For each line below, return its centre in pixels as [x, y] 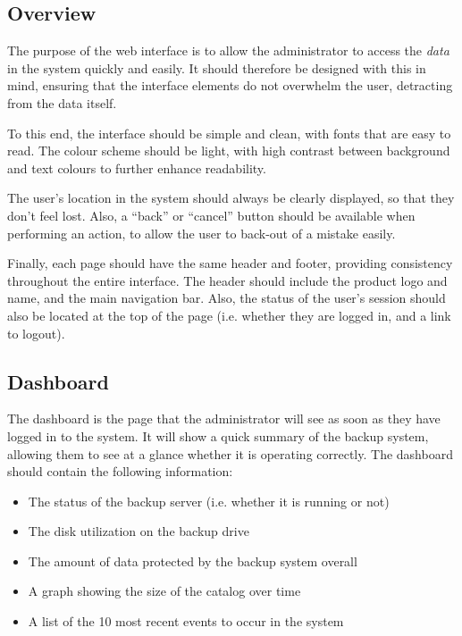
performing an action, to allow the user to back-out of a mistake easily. [202, 233]
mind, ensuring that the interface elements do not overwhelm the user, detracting [230, 85]
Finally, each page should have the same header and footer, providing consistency [230, 263]
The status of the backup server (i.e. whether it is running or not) [209, 501]
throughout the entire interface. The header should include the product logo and [227, 280]
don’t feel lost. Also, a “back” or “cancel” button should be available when [211, 215]
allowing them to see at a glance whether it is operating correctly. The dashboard [230, 453]
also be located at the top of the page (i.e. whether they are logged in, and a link [229, 315]
